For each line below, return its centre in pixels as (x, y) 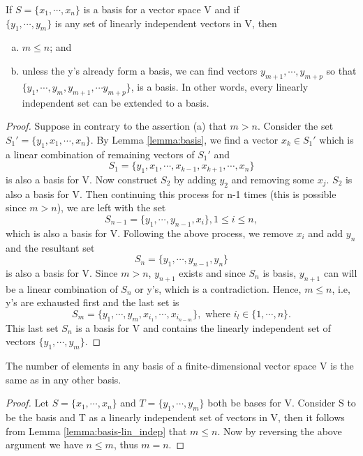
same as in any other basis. (64, 379)
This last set (32, 327)
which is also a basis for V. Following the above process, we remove (149, 233)
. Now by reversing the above (280, 431)
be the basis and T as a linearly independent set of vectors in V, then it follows (175, 417)
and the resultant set (50, 247)
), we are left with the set (111, 207)
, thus (126, 444)
